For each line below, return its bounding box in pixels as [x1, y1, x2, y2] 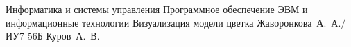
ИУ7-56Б [6, 29, 43, 43]
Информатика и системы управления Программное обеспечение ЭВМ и [6, 2, 308, 16]
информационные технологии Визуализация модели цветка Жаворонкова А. [6, 15, 327, 29]
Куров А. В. [46, 29, 100, 43]
